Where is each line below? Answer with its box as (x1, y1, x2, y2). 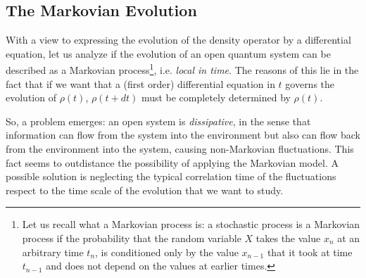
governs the (285, 76, 335, 91)
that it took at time (267, 244, 353, 259)
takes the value (255, 230, 321, 245)
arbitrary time (22, 244, 84, 259)
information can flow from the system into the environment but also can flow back (6, 127, 360, 142)
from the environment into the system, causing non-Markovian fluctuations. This (6, 141, 354, 156)
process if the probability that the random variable (22, 230, 241, 245)
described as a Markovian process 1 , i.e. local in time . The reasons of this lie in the (6, 61, 359, 77)
